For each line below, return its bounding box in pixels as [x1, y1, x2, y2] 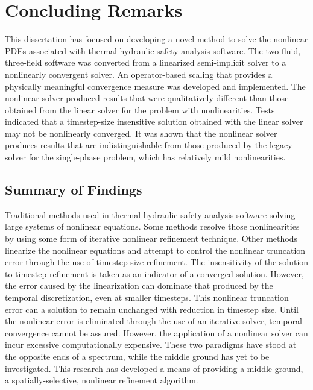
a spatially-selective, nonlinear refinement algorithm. [5, 374, 198, 386]
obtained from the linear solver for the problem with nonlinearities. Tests [5, 103, 275, 116]
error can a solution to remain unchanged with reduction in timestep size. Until [5, 303, 299, 315]
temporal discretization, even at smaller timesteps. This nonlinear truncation [5, 291, 289, 304]
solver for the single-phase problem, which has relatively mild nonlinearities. [5, 151, 286, 163]
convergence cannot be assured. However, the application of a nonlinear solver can [5, 326, 308, 339]
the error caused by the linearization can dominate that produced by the [5, 279, 273, 292]
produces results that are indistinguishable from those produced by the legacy [5, 139, 292, 151]
